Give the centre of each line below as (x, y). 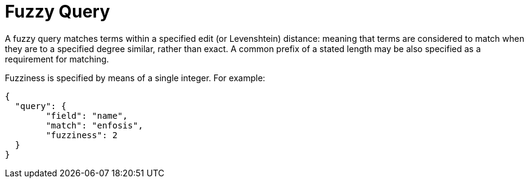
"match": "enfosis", (94, 125)
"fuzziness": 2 (82, 135)
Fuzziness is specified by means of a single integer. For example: (135, 78)
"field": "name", (87, 115)
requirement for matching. (57, 59)
